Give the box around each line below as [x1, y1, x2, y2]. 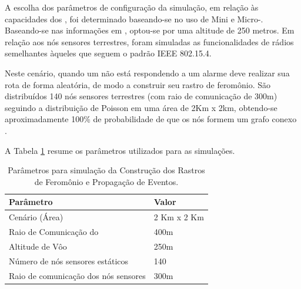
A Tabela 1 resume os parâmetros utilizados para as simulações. [5, 144, 235, 156]
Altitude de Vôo [9, 240, 67, 252]
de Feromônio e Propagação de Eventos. [34, 175, 179, 187]
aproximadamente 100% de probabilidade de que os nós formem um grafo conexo [5, 113, 297, 125]
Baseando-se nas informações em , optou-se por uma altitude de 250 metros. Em [5, 24, 295, 36]
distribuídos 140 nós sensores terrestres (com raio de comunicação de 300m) [5, 90, 277, 102]
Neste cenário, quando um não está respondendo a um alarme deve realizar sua [5, 66, 290, 79]
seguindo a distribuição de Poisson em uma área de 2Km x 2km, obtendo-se [5, 101, 277, 113]
